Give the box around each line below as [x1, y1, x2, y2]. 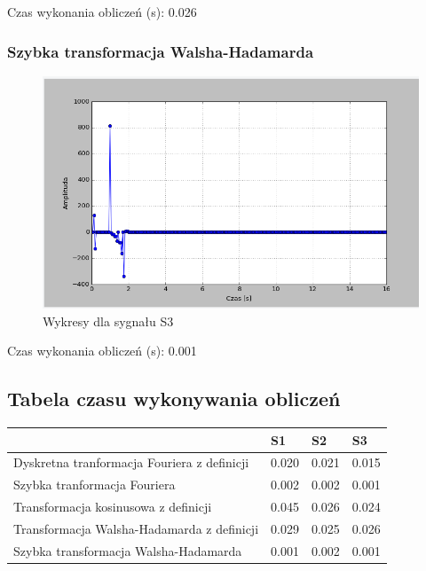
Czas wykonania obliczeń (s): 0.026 [7, 3, 197, 20]
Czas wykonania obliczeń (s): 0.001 [7, 341, 197, 360]
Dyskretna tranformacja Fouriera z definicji [13, 453, 249, 472]
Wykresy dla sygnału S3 [43, 311, 174, 330]
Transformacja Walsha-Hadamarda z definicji [13, 519, 259, 537]
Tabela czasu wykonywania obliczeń [7, 385, 341, 412]
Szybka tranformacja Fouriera [13, 475, 176, 494]
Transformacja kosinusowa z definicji [13, 497, 212, 516]
